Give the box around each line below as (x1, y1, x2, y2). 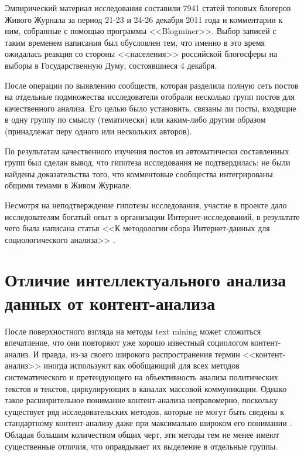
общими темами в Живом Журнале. (5, 179, 132, 191)
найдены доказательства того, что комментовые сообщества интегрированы (5, 167, 273, 180)
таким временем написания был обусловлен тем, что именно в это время (5, 36, 265, 48)
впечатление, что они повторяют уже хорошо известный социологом (5, 336, 248, 349)
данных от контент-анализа (5, 291, 216, 315)
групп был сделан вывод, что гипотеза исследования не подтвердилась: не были (5, 156, 291, 168)
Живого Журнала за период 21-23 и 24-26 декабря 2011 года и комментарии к (5, 13, 283, 25)
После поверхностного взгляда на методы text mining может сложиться (5, 325, 261, 337)
